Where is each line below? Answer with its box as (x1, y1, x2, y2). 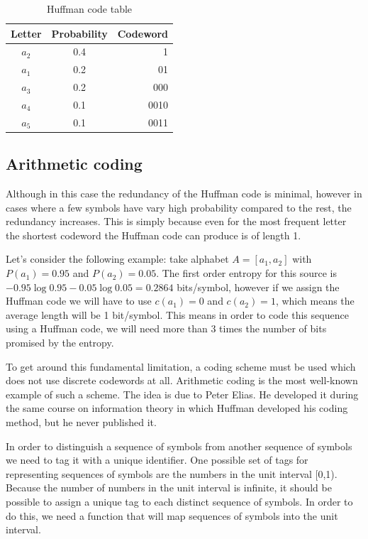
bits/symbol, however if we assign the (177, 279, 340, 294)
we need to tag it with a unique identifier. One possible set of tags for (6, 452, 308, 467)
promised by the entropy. (6, 335, 114, 350)
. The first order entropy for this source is (156, 266, 338, 281)
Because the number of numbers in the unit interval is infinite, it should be (6, 480, 332, 495)
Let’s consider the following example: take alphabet (6, 251, 229, 266)
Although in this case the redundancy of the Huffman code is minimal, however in (6, 186, 362, 201)
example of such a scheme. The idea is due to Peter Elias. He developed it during (6, 386, 359, 401)
